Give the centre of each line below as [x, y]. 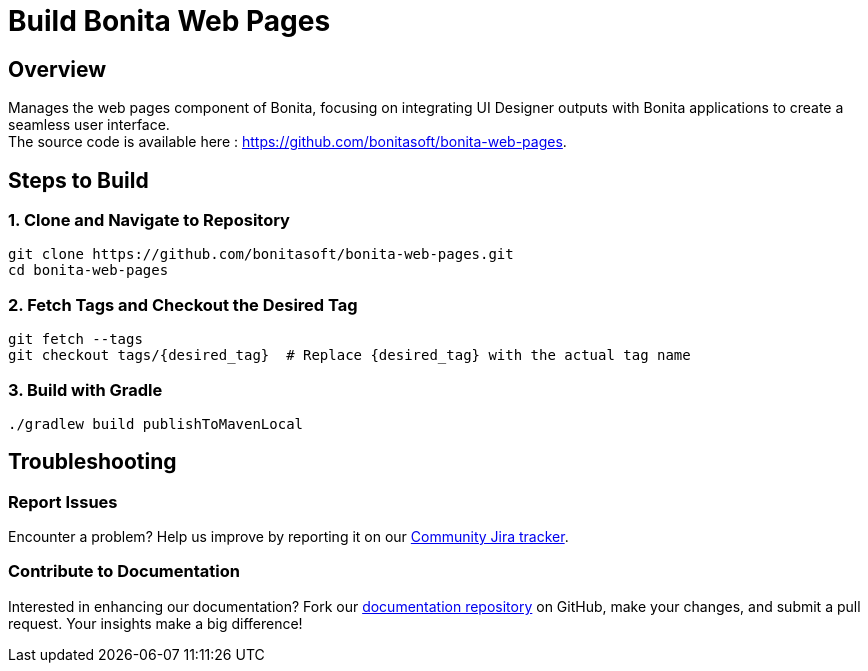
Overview [57, 69]
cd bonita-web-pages [88, 270]
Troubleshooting [92, 462]
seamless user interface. [89, 125]
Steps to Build [78, 180]
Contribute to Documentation [124, 571]
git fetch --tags [75, 339]
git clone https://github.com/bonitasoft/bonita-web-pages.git [261, 254]
